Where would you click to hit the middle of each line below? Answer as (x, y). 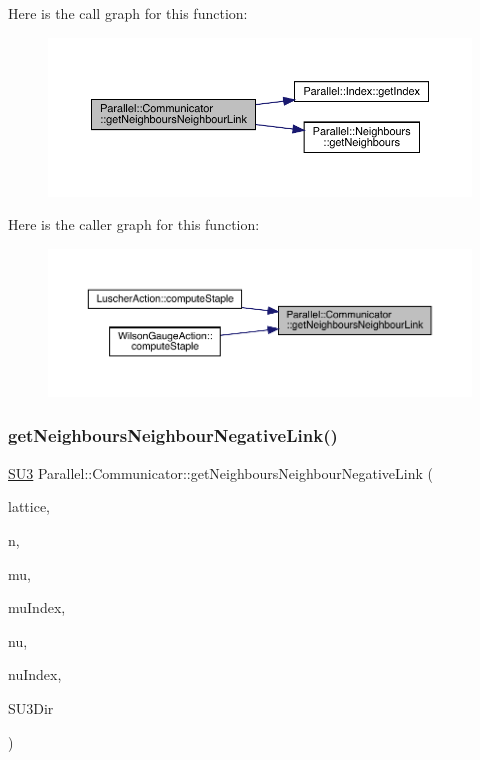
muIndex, (37, 607)
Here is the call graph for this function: (128, 13)
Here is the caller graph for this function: (134, 224)
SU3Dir (31, 707)
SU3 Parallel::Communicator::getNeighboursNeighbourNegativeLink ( (220, 472)
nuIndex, (35, 674)
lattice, (29, 506)
